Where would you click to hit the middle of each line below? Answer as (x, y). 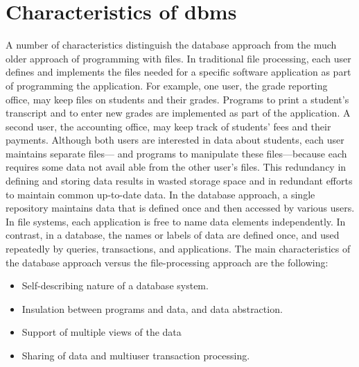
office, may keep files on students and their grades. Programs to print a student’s (177, 99)
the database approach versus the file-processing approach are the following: (167, 262)
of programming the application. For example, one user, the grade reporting (167, 85)
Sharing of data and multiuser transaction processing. (136, 355)
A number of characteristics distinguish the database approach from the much (171, 45)
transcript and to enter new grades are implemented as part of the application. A (178, 113)
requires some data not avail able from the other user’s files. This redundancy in (176, 167)
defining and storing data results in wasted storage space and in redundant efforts (179, 181)
